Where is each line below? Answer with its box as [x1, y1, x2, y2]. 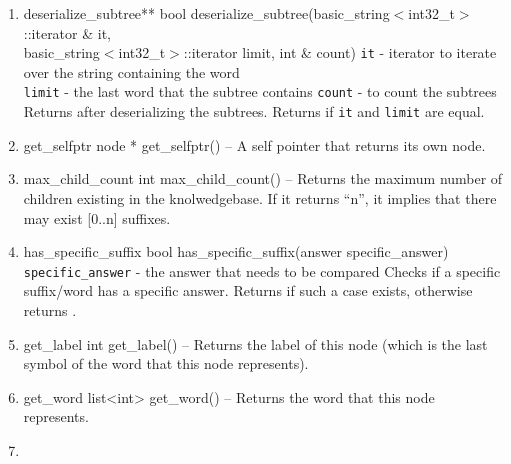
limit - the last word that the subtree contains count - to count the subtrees [23, 81, 497, 102]
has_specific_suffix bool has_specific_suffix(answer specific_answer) [23, 241, 449, 262]
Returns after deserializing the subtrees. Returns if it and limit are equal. [23, 101, 485, 122]
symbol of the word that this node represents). [23, 353, 309, 374]
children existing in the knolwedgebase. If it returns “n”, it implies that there [23, 187, 497, 208]
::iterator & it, [23, 22, 112, 43]
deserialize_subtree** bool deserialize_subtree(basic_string [23, 3, 390, 23]
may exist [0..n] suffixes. [23, 207, 171, 228]
